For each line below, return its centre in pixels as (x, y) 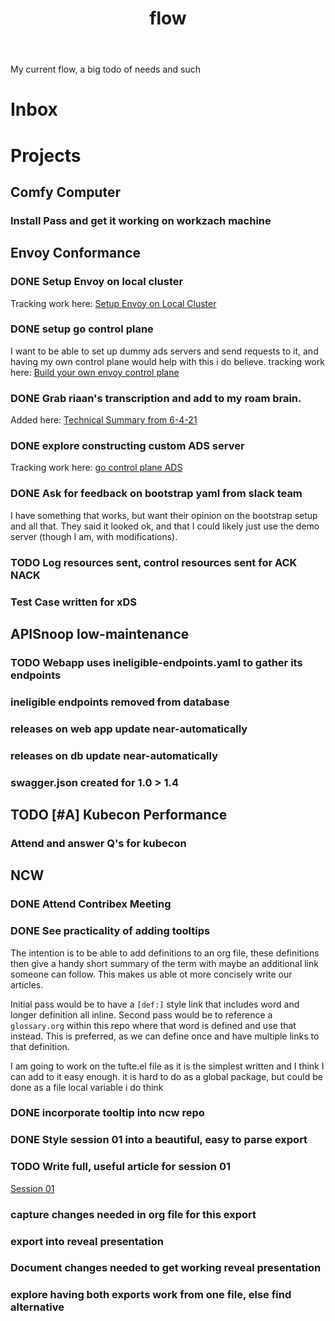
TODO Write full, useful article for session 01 (120, 1167)
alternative (37, 1307)
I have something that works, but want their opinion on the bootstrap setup (164, 515)
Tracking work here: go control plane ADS (96, 468)
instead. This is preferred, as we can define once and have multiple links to (165, 1036)
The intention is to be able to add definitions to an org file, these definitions (165, 953)
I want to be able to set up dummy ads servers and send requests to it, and (164, 351)
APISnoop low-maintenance (100, 633)
